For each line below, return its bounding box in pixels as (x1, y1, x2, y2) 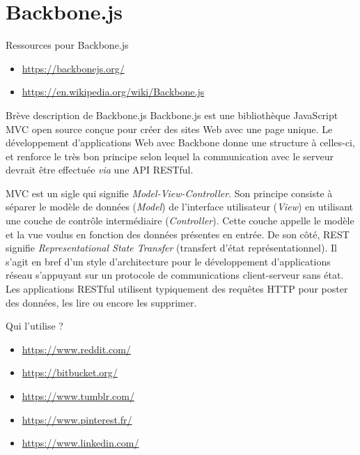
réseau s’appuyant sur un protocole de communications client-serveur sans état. (6, 268, 344, 282)
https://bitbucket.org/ (22, 365, 118, 380)
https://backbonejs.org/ (22, 61, 125, 75)
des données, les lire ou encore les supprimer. (6, 295, 197, 309)
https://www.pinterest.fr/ (22, 412, 132, 426)
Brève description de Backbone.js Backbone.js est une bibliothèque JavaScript (6, 107, 338, 122)
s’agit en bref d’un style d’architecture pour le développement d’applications (6, 254, 331, 268)
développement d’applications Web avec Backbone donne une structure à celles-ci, (6, 135, 355, 150)
